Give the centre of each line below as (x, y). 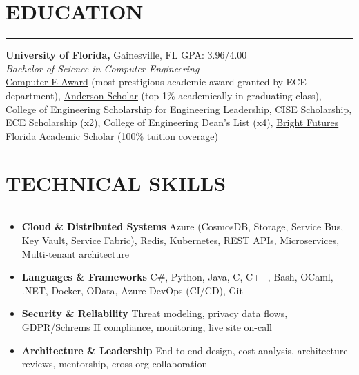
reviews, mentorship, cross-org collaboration (115, 364)
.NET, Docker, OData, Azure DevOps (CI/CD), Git (132, 290)
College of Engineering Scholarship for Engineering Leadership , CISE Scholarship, (179, 109)
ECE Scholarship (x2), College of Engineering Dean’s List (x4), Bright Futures (172, 122)
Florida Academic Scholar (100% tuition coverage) (112, 135)
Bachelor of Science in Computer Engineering (103, 68)
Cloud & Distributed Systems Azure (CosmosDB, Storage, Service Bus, (183, 226)
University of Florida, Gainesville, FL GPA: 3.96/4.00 (126, 55)
